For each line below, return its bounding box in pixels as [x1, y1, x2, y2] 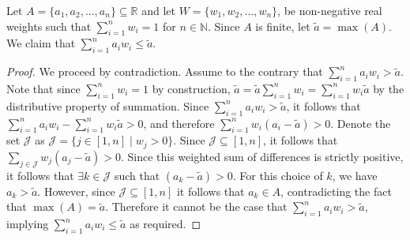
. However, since [37, 182, 115, 199]
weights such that [6, 17, 92, 34]
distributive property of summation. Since [6, 97, 209, 114]
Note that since [6, 80, 81, 96]
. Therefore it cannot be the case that [105, 198, 288, 215]
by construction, [152, 80, 231, 96]
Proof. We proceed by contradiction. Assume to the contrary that [6, 63, 323, 80]
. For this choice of [232, 167, 323, 183]
